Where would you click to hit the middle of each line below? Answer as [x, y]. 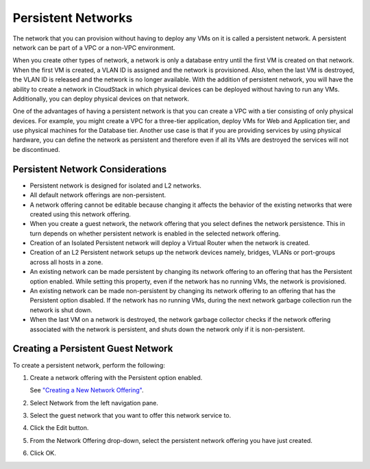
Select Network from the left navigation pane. [94, 403]
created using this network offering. [81, 214]
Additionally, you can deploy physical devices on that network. [101, 99]
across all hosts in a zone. [66, 262]
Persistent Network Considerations [90, 169]
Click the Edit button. [59, 428]
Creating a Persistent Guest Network [93, 349]
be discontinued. [36, 149]
